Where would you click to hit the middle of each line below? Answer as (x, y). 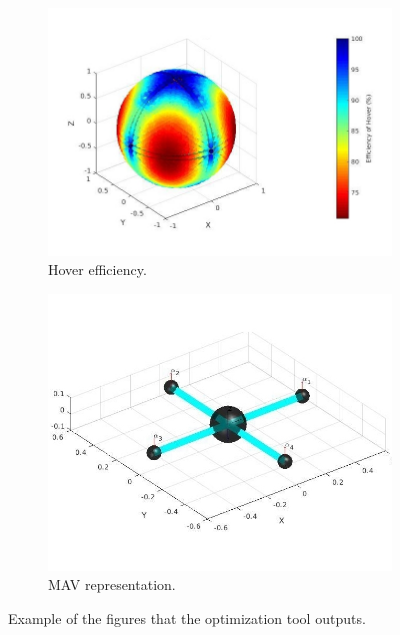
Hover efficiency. (97, 269)
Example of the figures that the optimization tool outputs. (187, 617)
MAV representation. (112, 584)
